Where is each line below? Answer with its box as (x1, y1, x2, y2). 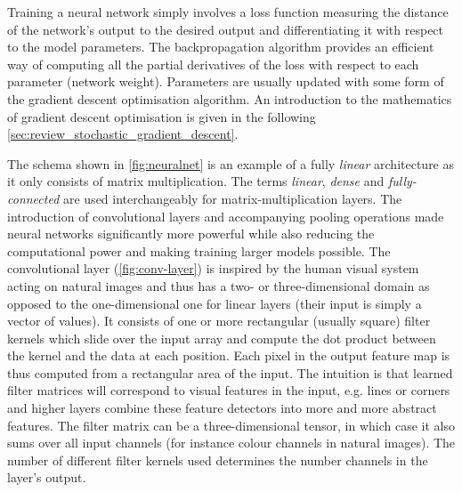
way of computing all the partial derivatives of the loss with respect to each (7, 54, 419, 73)
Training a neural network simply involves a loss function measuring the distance (7, 3, 449, 20)
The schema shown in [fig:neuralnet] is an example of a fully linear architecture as (7, 154, 455, 173)
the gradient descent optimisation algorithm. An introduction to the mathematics (7, 89, 452, 108)
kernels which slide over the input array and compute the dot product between (7, 328, 436, 347)
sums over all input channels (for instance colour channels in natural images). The (7, 433, 456, 452)
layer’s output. (7, 468, 86, 487)
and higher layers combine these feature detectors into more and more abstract (7, 399, 437, 417)
